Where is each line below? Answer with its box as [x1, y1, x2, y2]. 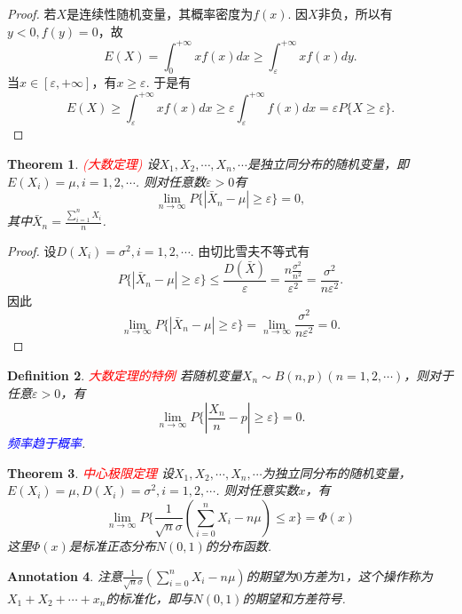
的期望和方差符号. [242, 588, 346, 607]
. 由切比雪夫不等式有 [190, 242, 310, 260]
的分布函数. [205, 536, 272, 554]
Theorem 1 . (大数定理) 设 [7, 154, 160, 172]
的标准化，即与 [106, 588, 193, 607]
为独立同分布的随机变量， [262, 463, 411, 482]
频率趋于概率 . [7, 434, 86, 452]
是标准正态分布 [68, 536, 156, 554]
